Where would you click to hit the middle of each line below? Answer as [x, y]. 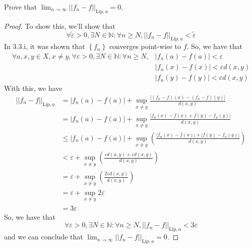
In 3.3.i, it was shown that [45, 46]
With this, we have [33, 88]
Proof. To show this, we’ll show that [60, 26]
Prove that [21, 7]
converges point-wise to [145, 46]
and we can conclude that [44, 237]
